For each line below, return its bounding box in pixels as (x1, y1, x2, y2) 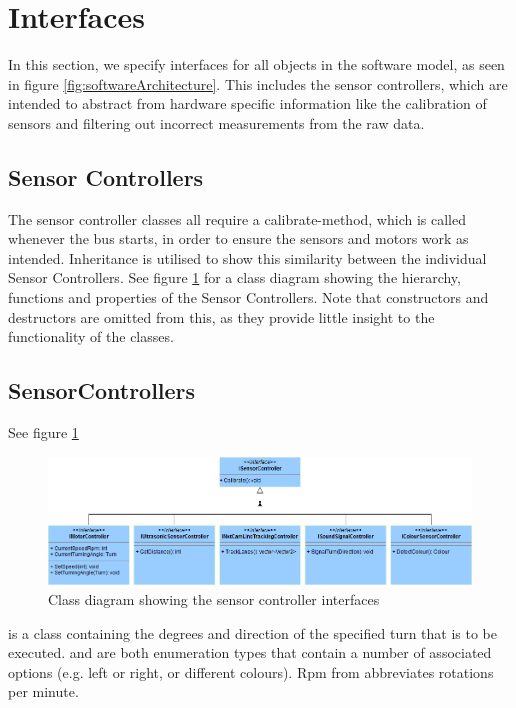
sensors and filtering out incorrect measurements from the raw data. (8, 112, 425, 133)
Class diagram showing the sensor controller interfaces (48, 589, 380, 610)
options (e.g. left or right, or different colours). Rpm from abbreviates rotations (8, 661, 494, 682)
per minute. (8, 681, 79, 702)
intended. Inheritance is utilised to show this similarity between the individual (8, 247, 487, 268)
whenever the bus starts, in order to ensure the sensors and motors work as (8, 228, 469, 249)
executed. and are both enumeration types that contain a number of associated (8, 642, 492, 663)
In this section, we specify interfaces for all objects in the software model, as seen (8, 54, 505, 75)
